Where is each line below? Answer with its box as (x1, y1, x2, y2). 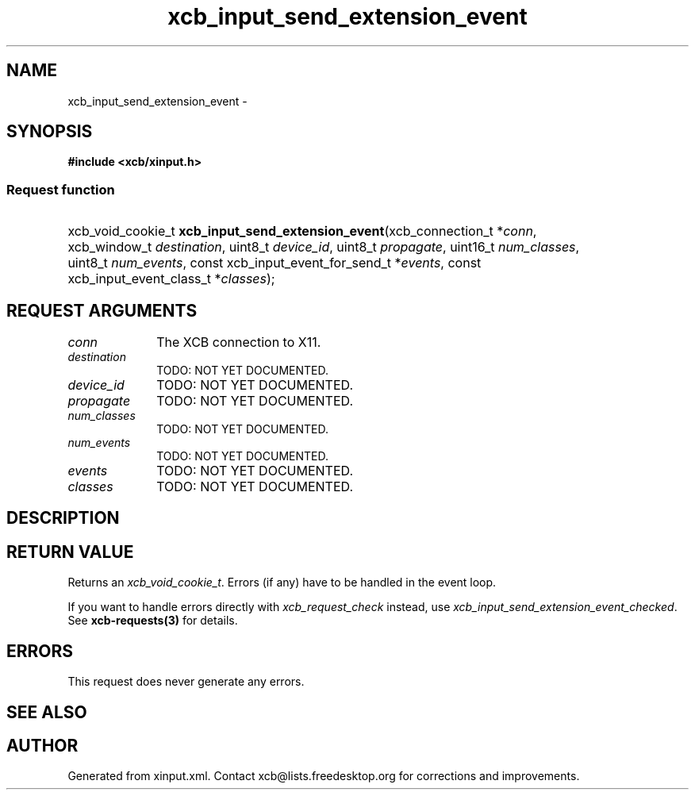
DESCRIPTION (6, 508, 120, 529)
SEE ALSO (6, 702, 87, 722)
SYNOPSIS (6, 121, 93, 142)
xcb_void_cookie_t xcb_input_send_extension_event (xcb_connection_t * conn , (67, 223, 537, 240)
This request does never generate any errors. (67, 675, 305, 689)
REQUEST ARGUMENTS (6, 300, 198, 321)
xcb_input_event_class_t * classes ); (67, 271, 275, 287)
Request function (6, 181, 115, 198)
